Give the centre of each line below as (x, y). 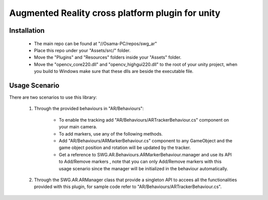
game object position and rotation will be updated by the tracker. (125, 148)
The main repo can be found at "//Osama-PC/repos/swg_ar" (96, 43)
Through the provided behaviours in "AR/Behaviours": (89, 109)
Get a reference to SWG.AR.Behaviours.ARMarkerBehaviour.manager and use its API (145, 154)
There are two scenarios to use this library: (53, 97)
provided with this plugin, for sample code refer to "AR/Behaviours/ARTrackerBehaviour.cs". (128, 187)
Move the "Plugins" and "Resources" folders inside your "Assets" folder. (108, 58)
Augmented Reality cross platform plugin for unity (115, 13)
